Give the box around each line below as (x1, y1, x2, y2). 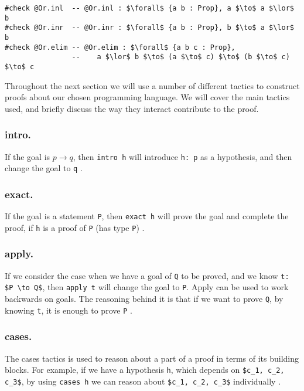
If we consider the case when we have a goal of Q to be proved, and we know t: (5, 269, 289, 281)
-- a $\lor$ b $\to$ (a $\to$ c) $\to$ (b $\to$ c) (71, 53, 290, 62)
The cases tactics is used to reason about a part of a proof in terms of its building (5, 352, 299, 364)
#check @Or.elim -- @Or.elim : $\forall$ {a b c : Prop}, (5, 43, 235, 52)
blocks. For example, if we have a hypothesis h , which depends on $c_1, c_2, (5, 363, 285, 376)
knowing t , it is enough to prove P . (5, 304, 132, 316)
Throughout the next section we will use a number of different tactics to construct (5, 79, 300, 91)
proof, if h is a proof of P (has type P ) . (5, 221, 145, 233)
